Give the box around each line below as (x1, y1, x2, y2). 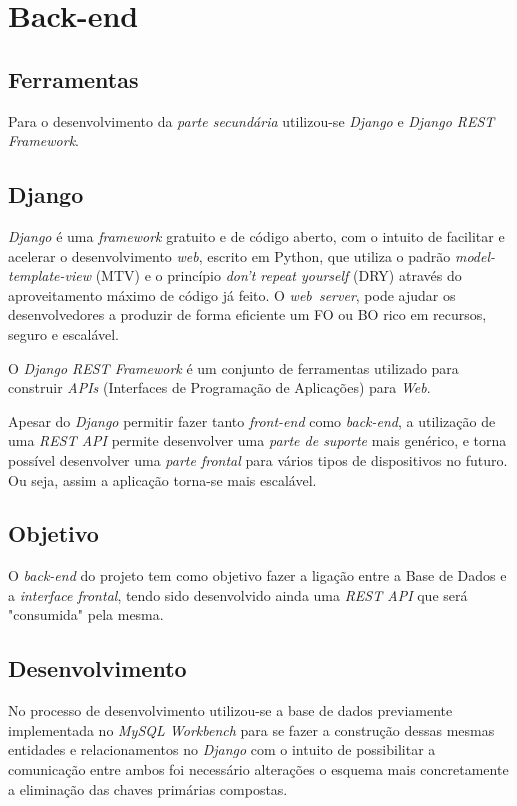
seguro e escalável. (8, 323, 119, 344)
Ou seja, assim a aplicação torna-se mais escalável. (8, 469, 317, 490)
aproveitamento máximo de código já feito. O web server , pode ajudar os (8, 284, 456, 305)
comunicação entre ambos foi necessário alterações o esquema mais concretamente (8, 759, 509, 780)
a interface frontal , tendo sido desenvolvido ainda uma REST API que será (8, 584, 468, 605)
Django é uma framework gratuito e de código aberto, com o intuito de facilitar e (8, 225, 505, 246)
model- (454, 245, 496, 266)
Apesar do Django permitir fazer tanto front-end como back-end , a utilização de (8, 410, 496, 431)
